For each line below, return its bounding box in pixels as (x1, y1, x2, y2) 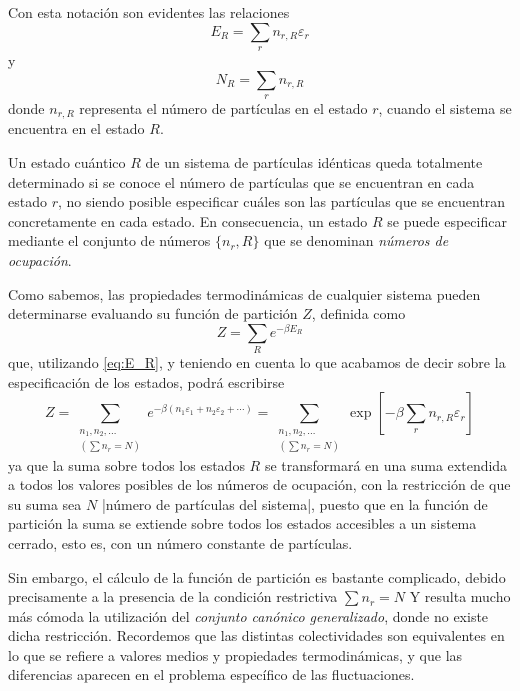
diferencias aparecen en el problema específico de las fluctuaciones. (8, 664, 415, 685)
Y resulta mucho (409, 586, 511, 607)
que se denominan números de (264, 230, 449, 251)
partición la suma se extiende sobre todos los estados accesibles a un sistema (8, 513, 477, 534)
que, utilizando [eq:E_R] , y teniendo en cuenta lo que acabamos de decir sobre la (8, 352, 506, 373)
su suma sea (8, 493, 82, 514)
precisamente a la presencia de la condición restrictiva (8, 586, 338, 607)
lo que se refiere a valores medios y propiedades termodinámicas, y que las (8, 644, 463, 665)
